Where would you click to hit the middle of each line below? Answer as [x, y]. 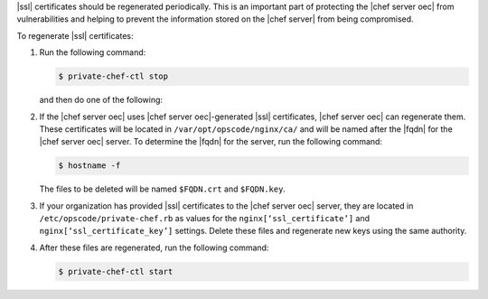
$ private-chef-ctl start [116, 271]
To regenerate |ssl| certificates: [75, 35]
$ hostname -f [89, 166]
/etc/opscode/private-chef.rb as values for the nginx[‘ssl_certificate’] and [205, 219]
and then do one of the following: [101, 100]
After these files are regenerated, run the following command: [154, 248]
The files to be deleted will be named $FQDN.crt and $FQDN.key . [163, 189]
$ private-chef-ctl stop [113, 76]
